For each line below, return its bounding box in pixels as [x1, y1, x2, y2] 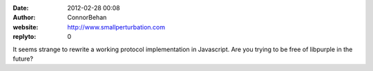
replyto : [12, 33, 37, 41]
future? [12, 55, 34, 63]
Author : [12, 14, 36, 22]
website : [12, 23, 39, 31]
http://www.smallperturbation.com [67, 23, 166, 31]
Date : [12, 4, 29, 12]
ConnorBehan [67, 14, 107, 22]
